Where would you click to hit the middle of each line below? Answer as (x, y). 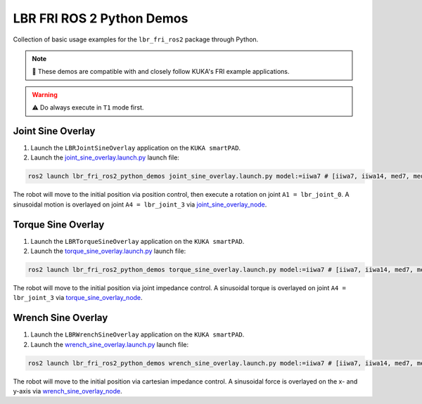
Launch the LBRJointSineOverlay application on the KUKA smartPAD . (136, 148)
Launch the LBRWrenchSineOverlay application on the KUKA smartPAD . (138, 334)
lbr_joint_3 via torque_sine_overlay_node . (78, 298)
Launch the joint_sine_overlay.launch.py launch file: (105, 157)
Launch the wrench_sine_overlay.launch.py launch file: (110, 344)
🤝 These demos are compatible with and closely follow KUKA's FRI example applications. (161, 72)
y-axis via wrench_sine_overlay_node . (68, 391)
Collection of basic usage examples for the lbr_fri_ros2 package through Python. (136, 39)
